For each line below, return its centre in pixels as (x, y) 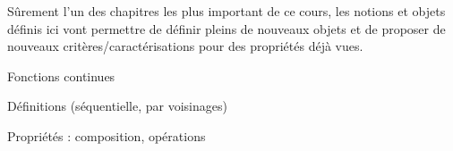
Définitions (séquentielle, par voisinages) (117, 106)
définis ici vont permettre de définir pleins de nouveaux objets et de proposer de (226, 28)
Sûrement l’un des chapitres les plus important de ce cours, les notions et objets (226, 11)
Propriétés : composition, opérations (107, 135)
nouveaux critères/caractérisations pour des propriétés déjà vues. (185, 46)
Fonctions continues (61, 75)
